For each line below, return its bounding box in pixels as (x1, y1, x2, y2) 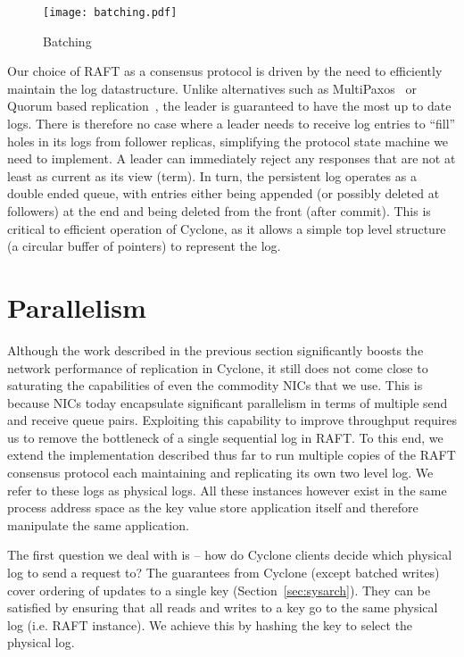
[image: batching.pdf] (43, 6, 178, 19)
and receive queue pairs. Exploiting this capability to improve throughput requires (7, 411, 457, 429)
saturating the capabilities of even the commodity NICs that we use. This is (7, 376, 423, 395)
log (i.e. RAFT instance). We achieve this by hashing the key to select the (7, 615, 413, 634)
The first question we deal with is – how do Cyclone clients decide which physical (7, 545, 452, 564)
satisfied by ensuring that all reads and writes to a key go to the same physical (7, 598, 438, 617)
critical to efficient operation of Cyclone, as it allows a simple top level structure (7, 219, 446, 237)
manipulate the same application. (7, 515, 189, 534)
